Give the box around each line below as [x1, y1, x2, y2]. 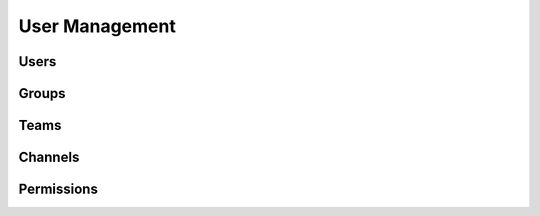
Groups [18, 85, 66, 102]
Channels [18, 149, 80, 166]
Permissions [18, 181, 99, 198]
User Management [18, 15, 177, 37]
